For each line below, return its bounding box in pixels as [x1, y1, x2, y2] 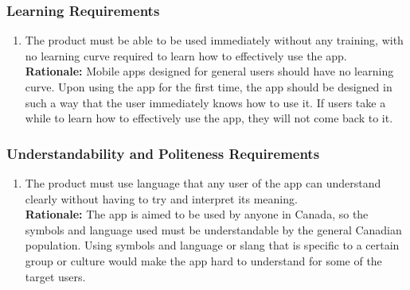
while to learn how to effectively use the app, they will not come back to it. [25, 110, 393, 126]
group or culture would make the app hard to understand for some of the [25, 252, 382, 269]
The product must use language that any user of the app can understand [25, 175, 381, 191]
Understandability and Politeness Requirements [6, 143, 320, 163]
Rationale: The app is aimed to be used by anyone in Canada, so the [25, 206, 369, 222]
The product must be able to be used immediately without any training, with [25, 32, 404, 48]
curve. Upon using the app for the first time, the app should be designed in [25, 79, 392, 95]
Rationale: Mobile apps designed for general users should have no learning [25, 63, 394, 79]
